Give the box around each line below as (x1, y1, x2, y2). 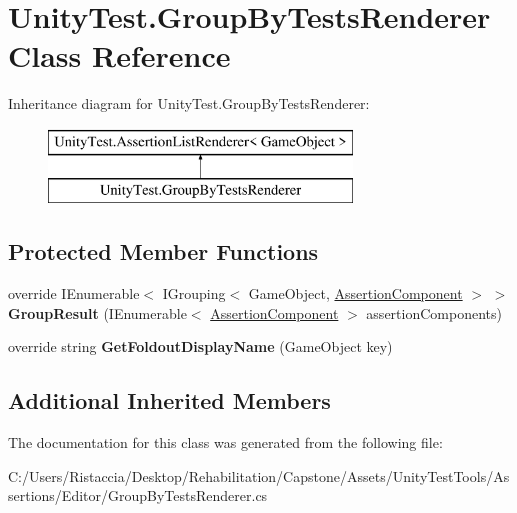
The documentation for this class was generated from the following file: (8, 432, 443, 453)
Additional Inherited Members (8, 385, 331, 416)
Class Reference (8, 35, 231, 76)
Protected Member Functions (8, 236, 319, 267)
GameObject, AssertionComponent (248, 283, 463, 304)
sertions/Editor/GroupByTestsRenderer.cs (8, 485, 268, 506)
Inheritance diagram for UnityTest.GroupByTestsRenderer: (8, 93, 370, 114)
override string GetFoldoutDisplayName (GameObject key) (8, 336, 393, 357)
